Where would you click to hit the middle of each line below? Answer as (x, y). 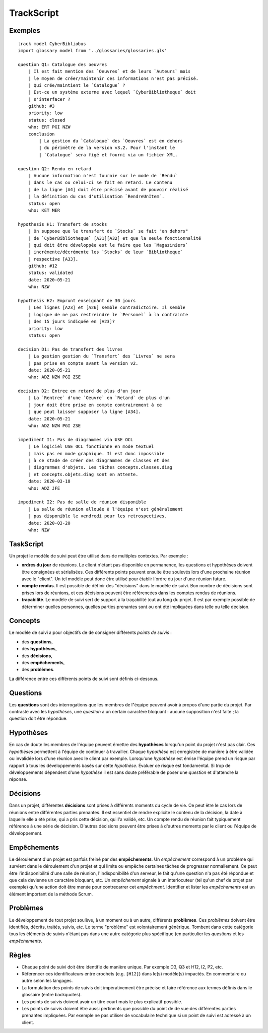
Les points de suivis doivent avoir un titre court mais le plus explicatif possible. (102, 1001)
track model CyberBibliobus (52, 44)
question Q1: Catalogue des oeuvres (63, 64)
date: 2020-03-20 (49, 523)
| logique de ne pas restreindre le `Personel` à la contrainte (108, 314)
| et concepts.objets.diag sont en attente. (83, 474)
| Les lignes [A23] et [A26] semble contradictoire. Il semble (107, 308)
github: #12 (43, 266)
